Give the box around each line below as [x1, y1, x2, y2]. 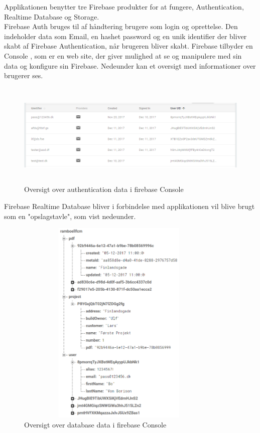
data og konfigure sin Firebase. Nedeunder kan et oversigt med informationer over [4, 60, 256, 71]
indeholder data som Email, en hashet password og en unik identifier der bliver [4, 31, 247, 41]
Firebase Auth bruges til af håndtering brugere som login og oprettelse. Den [4, 21, 238, 32]
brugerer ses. [4, 70, 43, 81]
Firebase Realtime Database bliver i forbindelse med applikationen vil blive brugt [4, 200, 255, 211]
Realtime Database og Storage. [4, 11, 99, 22]
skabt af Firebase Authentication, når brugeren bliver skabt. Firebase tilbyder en [4, 41, 253, 51]
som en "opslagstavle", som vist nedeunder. [4, 210, 136, 221]
